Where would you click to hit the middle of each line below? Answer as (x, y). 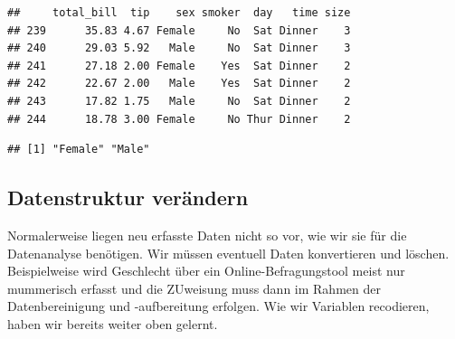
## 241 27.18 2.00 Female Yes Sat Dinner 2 (179, 66)
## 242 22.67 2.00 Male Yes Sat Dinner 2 (179, 84)
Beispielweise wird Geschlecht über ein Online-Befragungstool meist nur (206, 271)
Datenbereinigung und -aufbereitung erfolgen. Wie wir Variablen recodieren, (218, 306)
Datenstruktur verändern (128, 198)
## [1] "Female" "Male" (79, 150)
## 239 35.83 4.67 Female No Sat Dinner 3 (179, 30)
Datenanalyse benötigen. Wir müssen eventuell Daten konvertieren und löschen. (228, 253)
